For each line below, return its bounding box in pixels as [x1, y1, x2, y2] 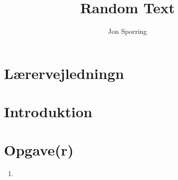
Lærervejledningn [4, 63, 124, 83]
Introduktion [4, 102, 93, 122]
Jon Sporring [108, 26, 147, 36]
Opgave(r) [4, 140, 74, 160]
